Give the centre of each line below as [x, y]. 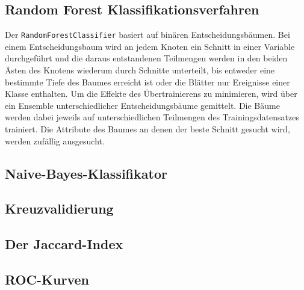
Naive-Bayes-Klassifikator [86, 173]
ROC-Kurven [47, 279]
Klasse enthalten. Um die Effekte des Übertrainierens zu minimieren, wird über [151, 94]
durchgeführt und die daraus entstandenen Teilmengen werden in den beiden [146, 58]
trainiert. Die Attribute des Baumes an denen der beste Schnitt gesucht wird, [147, 129]
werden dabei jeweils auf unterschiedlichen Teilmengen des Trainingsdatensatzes [152, 117]
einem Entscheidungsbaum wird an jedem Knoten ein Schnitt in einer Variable [150, 46]
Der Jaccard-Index [64, 244]
